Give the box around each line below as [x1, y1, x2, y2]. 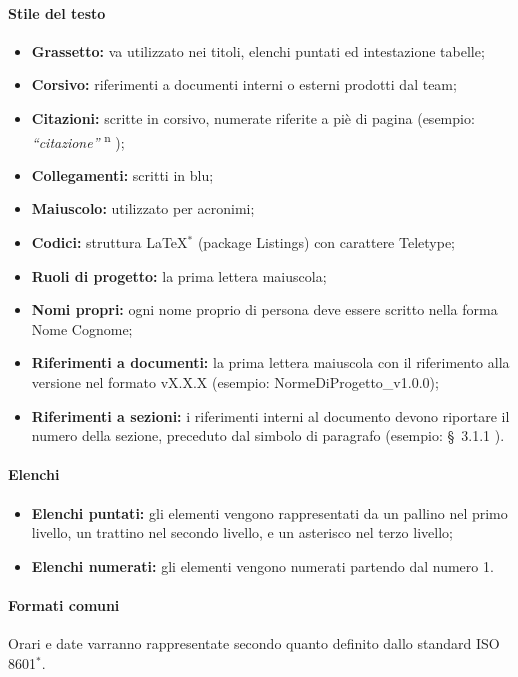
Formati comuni [8, 594, 120, 615]
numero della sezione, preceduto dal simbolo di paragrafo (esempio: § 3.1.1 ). [31, 425, 505, 446]
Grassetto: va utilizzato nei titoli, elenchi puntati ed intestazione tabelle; [31, 40, 485, 61]
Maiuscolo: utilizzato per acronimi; [31, 198, 255, 219]
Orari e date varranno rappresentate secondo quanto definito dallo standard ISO [8, 633, 500, 654]
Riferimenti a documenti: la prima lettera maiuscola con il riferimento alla [31, 352, 510, 373]
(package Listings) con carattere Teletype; [197, 232, 455, 253]
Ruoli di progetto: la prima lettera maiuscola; [31, 265, 327, 286]
